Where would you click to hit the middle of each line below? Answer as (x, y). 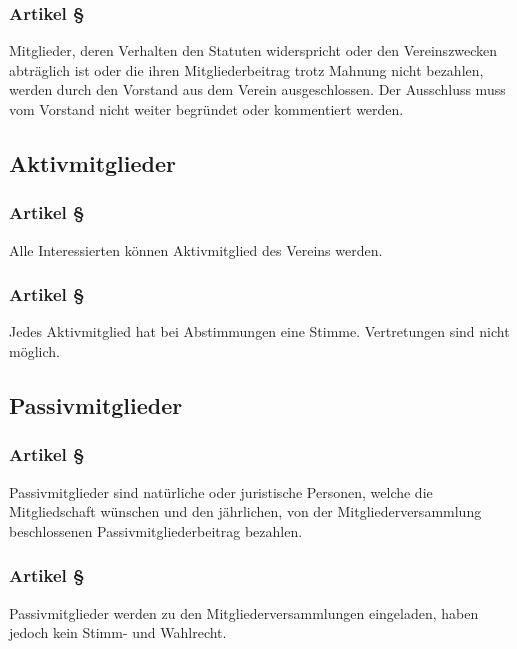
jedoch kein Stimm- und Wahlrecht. (118, 632)
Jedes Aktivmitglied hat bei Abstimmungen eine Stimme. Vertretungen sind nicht (259, 331)
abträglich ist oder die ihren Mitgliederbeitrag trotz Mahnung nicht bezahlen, (246, 69)
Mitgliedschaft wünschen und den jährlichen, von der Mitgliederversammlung (245, 511)
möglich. (34, 351)
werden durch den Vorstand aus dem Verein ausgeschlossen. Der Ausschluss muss (257, 89)
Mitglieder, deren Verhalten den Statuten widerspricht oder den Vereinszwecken (253, 50)
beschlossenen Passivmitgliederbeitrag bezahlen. (156, 530)
